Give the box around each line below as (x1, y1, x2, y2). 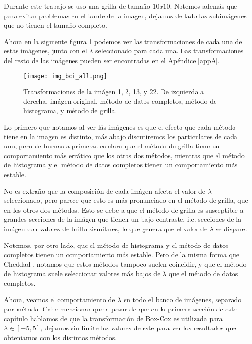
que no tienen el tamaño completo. (4, 20, 107, 30)
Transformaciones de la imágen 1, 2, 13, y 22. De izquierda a (23, 86, 204, 97)
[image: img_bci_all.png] (23, 72, 107, 80)
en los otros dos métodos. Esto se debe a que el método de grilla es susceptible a (4, 204, 244, 214)
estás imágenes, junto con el (4, 46, 87, 56)
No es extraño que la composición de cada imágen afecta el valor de (4, 185, 205, 196)
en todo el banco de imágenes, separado (123, 294, 242, 304)
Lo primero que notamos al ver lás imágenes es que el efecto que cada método (4, 122, 236, 131)
